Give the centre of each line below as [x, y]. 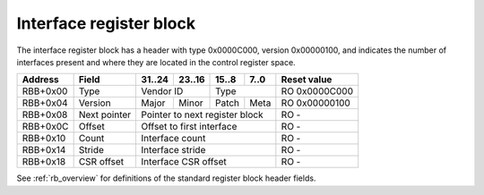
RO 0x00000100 [316, 103]
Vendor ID [162, 91]
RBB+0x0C [45, 127]
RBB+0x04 [45, 103]
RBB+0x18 [44, 162]
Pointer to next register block [202, 114]
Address [41, 80]
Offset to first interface [189, 127]
